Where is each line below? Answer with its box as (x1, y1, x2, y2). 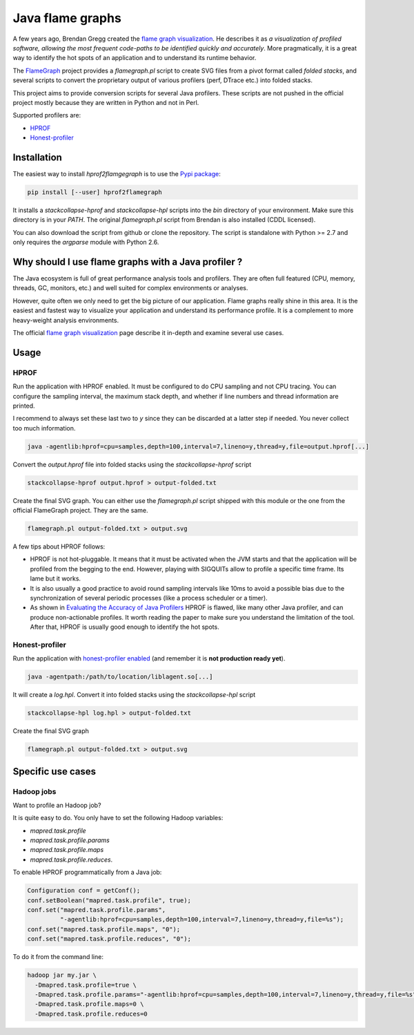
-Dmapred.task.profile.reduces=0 (34, 1009, 148, 1018)
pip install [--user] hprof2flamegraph (27, 188, 162, 196)
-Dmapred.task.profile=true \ (34, 981, 137, 989)
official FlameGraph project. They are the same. (12, 506, 148, 515)
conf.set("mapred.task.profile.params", (27, 906, 166, 914)
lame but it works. (30, 574, 81, 583)
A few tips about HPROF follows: (12, 542, 106, 551)
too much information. (12, 424, 76, 432)
